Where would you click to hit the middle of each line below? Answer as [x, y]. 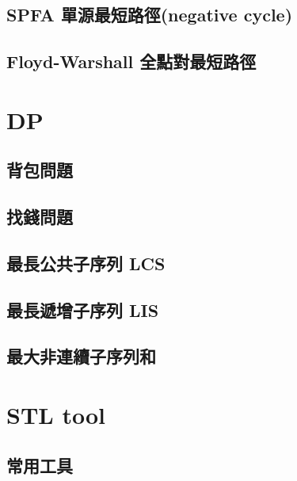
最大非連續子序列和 [81, 356]
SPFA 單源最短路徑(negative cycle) [150, 15]
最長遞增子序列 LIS [83, 309]
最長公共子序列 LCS [86, 263]
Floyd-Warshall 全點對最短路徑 [131, 61]
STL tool [56, 415]
